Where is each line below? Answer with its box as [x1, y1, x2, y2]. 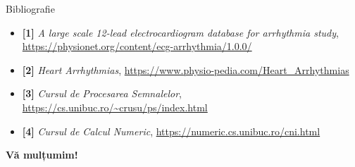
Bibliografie [6, 1, 55, 16]
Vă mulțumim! [6, 147, 78, 162]
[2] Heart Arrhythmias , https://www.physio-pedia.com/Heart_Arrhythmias [22, 62, 349, 77]
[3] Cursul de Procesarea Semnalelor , [22, 86, 182, 101]
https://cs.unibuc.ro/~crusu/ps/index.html [22, 99, 208, 114]
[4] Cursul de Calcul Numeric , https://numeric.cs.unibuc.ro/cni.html [22, 123, 320, 138]
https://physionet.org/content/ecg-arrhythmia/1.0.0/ [22, 39, 252, 54]
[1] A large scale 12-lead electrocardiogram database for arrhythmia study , [22, 25, 339, 39]
